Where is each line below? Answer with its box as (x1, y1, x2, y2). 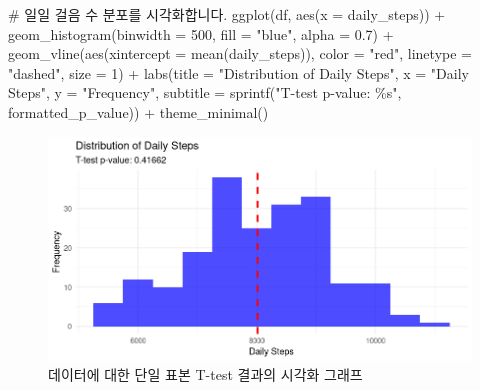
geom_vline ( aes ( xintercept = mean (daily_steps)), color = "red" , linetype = (8, 43, 472, 64)
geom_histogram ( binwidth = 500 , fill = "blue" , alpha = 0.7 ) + (8, 23, 394, 44)
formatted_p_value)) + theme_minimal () (8, 101, 269, 122)
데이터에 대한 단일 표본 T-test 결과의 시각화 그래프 (48, 364, 363, 385)
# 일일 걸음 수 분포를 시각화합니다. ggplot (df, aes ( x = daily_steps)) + (8, 4, 446, 24)
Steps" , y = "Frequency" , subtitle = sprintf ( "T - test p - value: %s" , (8, 82, 402, 103)
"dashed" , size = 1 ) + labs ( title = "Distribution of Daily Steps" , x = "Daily (8, 62, 469, 83)
